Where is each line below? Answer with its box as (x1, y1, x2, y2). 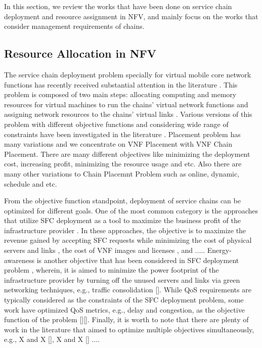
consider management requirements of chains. (4, 21, 145, 31)
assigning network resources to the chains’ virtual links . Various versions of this (4, 109, 252, 119)
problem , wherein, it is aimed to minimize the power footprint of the (4, 265, 219, 275)
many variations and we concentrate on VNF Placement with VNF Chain (4, 139, 233, 149)
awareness (4, 254, 35, 265)
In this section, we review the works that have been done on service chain (4, 1, 232, 11)
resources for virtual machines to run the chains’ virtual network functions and (4, 99, 248, 109)
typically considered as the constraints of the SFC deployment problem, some (4, 294, 244, 305)
